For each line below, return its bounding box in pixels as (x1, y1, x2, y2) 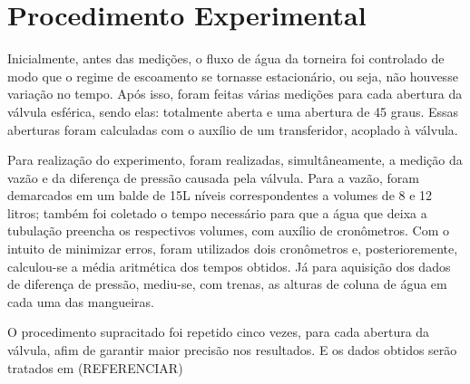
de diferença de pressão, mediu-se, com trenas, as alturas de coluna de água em (7, 274, 447, 293)
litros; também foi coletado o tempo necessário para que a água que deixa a (7, 203, 427, 222)
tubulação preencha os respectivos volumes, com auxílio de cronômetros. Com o (7, 221, 449, 240)
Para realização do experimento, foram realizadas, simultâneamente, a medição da (7, 150, 463, 169)
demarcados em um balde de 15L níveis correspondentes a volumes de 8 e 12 (7, 186, 433, 205)
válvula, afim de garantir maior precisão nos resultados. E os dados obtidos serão (7, 341, 457, 360)
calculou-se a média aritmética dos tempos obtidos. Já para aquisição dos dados (7, 256, 451, 275)
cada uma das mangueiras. (7, 292, 154, 311)
